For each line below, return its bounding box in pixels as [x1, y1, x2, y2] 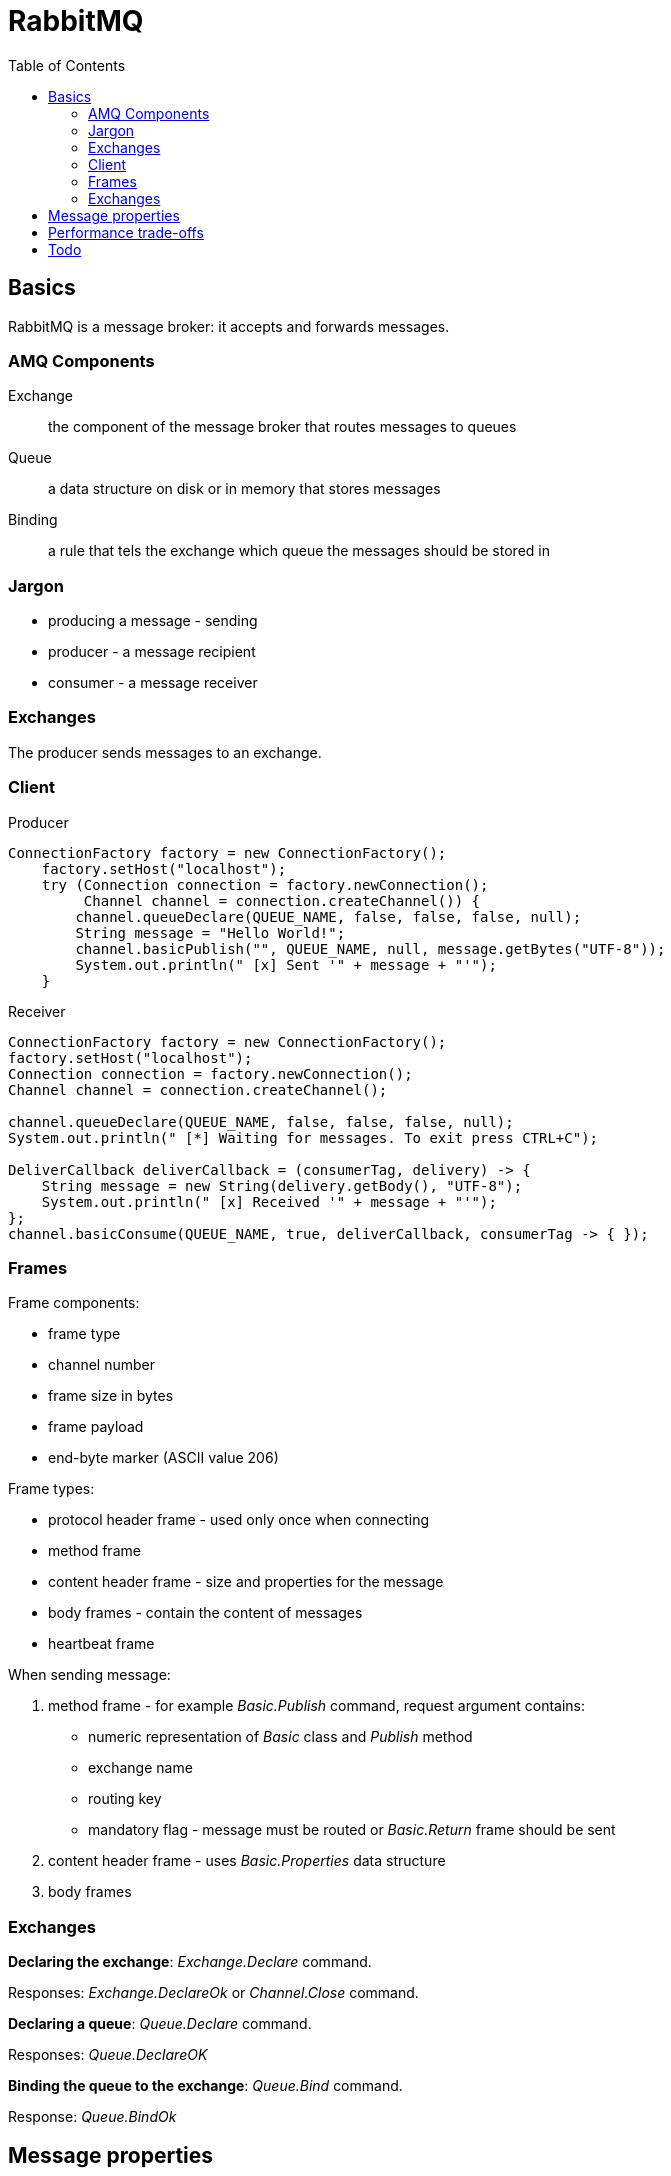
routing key [88, 1790, 162, 1808]
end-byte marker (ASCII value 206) [48, 1449, 279, 1467]
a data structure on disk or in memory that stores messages [48, 480, 441, 498]
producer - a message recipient [48, 643, 256, 661]
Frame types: [8, 1480, 95, 1498]
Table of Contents [8, 56, 126, 74]
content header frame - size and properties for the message [48, 1573, 444, 1591]
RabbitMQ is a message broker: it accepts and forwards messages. [8, 317, 450, 335]
